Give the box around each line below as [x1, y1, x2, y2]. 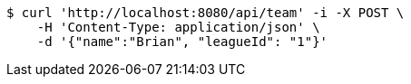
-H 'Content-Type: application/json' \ [36, 20, 320, 34]
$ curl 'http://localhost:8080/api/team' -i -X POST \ [6, 5, 405, 20]
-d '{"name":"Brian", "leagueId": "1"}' [36, 34, 328, 49]
